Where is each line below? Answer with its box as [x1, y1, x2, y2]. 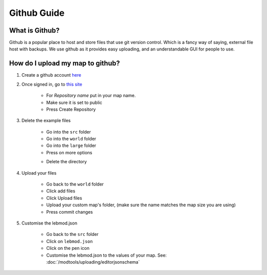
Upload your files [21, 170, 57, 176]
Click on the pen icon [46, 245, 90, 251]
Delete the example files [21, 118, 71, 124]
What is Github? [9, 26, 60, 35]
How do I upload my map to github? [9, 59, 120, 68]
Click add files [46, 188, 76, 194]
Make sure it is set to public [46, 99, 102, 105]
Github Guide [9, 7, 65, 18]
